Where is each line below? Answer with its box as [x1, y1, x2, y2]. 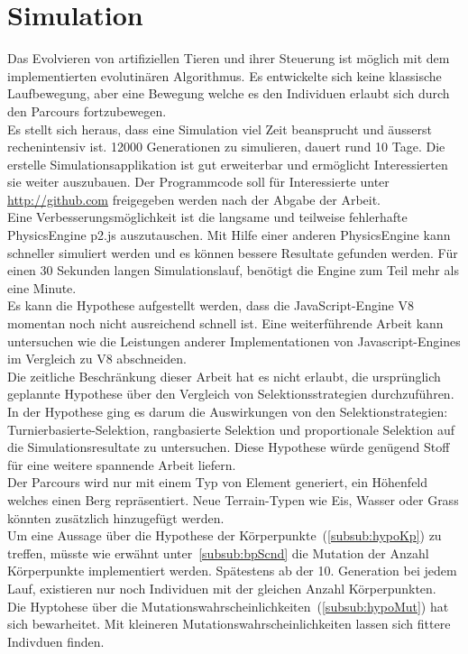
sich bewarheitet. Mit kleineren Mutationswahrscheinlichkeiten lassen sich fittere [7, 614, 451, 633]
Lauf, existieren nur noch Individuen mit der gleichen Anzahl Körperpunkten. [7, 578, 436, 597]
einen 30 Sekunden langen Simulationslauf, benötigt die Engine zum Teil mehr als [7, 261, 459, 280]
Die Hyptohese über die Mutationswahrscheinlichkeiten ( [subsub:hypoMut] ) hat [7, 596, 449, 615]
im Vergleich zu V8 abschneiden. [7, 349, 187, 368]
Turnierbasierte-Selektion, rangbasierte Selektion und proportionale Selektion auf [7, 419, 454, 438]
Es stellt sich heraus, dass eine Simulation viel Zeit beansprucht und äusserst [7, 119, 432, 138]
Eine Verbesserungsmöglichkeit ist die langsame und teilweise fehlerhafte [7, 207, 408, 226]
